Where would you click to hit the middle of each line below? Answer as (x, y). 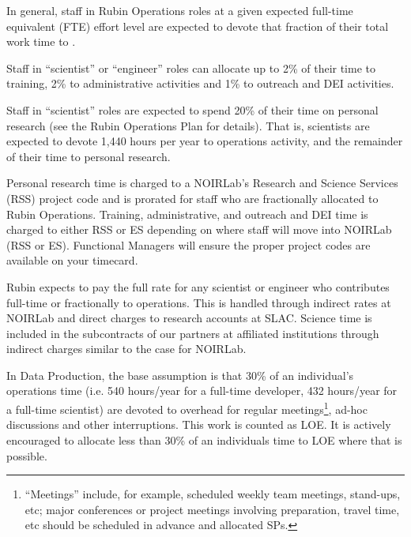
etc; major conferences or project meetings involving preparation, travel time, (212, 509)
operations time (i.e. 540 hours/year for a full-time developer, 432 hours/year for (202, 391)
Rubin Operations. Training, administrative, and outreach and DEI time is (187, 214)
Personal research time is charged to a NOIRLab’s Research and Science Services (202, 183)
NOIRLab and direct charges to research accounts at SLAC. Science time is (189, 318)
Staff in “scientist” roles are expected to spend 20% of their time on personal (192, 109)
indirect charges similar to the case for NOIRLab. (126, 349)
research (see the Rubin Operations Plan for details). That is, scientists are (188, 125)
